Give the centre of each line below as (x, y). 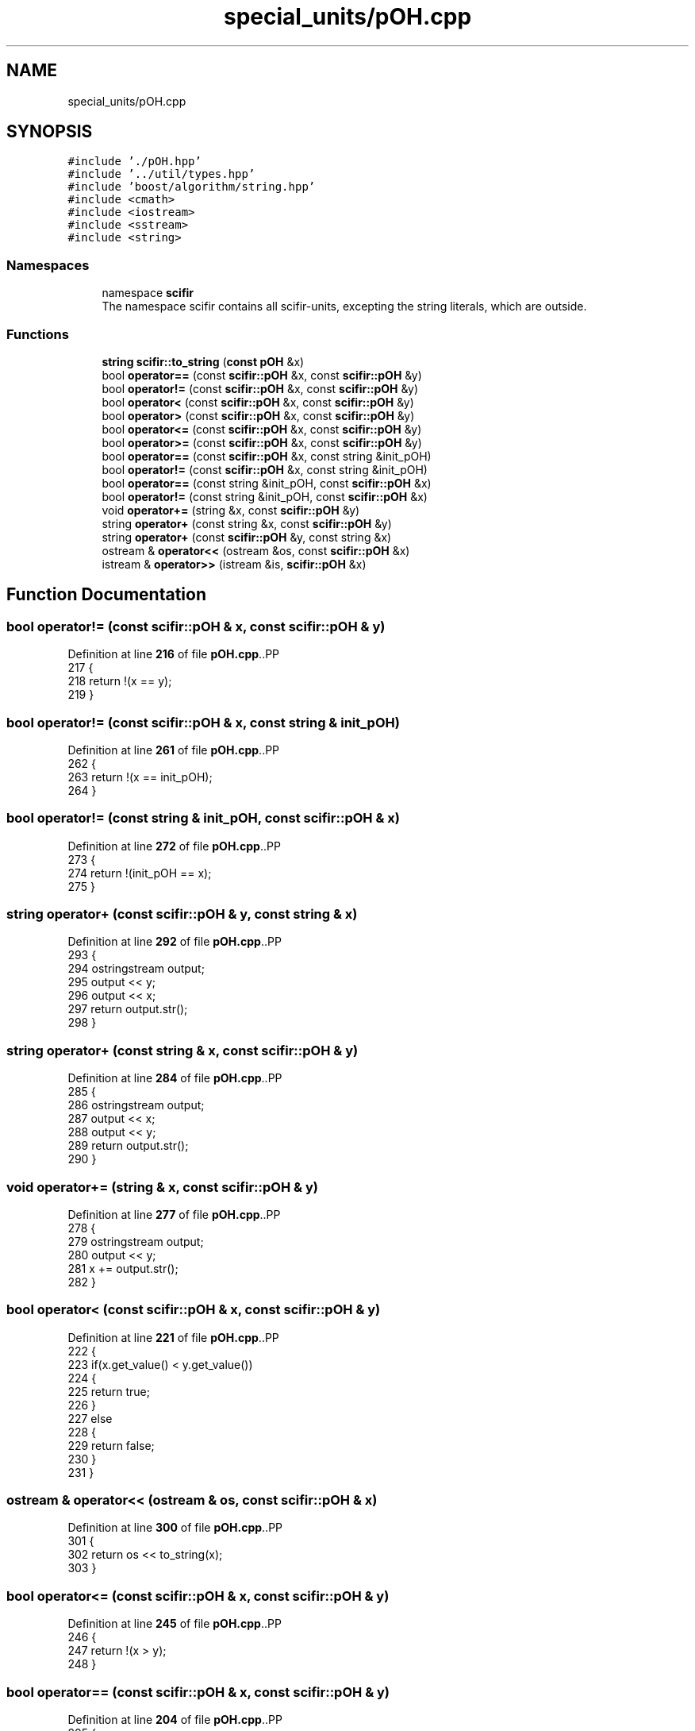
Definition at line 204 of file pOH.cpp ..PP (175, 1719)
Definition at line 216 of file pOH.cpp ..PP (174, 654)
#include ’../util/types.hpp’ (161, 174)
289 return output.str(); (128, 1146)
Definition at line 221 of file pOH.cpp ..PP (173, 1337)
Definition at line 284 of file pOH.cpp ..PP (175, 1078)
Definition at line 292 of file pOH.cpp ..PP (175, 942)
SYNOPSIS (50, 132)
